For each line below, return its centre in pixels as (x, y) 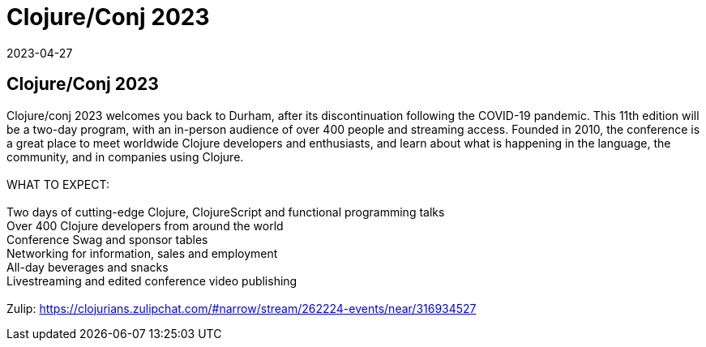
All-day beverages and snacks (88, 267)
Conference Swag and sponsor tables (107, 239)
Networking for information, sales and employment (142, 253)
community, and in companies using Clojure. (125, 156)
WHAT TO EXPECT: (58, 184)
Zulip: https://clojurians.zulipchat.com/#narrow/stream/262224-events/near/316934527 (242, 308)
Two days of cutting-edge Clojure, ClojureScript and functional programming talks (226, 212)
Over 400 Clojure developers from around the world (145, 225)
